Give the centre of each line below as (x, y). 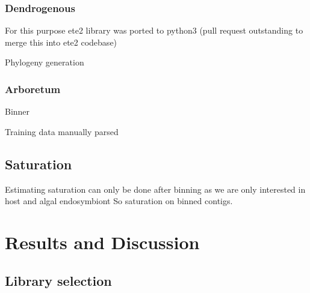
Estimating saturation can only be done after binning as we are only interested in (155, 189)
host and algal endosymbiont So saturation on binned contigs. (119, 201)
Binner (17, 111)
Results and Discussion (102, 242)
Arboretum (33, 89)
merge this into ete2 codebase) (61, 42)
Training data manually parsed (62, 131)
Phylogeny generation (45, 62)
